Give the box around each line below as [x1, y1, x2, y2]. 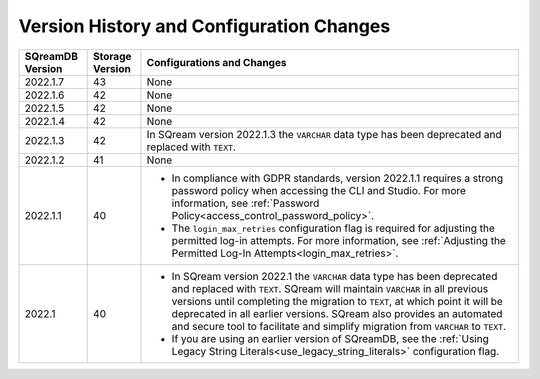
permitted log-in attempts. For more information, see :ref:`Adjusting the [171, 233, 507, 247]
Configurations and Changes [146, 55, 287, 69]
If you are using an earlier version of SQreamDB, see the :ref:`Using [171, 331, 489, 345]
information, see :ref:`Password [171, 196, 320, 210]
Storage [93, 49, 132, 63]
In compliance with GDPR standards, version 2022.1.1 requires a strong [171, 171, 504, 185]
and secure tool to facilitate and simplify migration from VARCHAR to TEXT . [171, 319, 507, 333]
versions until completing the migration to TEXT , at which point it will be [171, 294, 504, 308]
